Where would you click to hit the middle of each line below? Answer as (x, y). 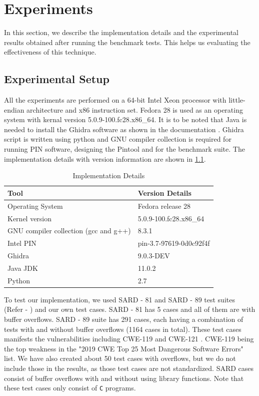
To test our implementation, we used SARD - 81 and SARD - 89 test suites (119, 299)
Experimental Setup (57, 79)
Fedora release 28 (164, 206)
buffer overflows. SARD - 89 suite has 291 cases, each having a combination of (124, 319)
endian (14, 109)
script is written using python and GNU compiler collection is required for (118, 139)
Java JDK (23, 268)
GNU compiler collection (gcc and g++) (69, 231)
